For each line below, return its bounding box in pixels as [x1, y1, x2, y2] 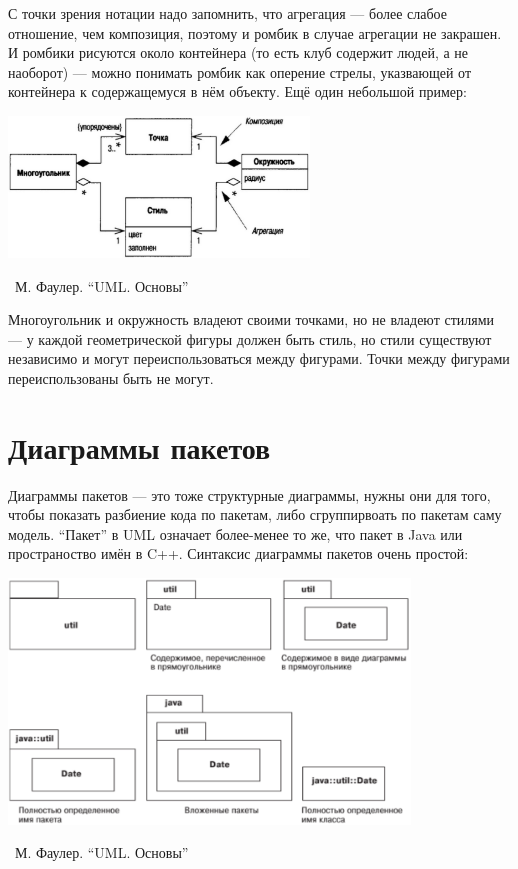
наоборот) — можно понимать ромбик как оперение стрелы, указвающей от [8, 61, 472, 82]
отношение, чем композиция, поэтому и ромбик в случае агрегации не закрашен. [8, 22, 502, 43]
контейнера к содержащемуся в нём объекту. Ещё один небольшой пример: [8, 81, 467, 102]
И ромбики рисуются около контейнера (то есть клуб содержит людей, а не [8, 42, 469, 63]
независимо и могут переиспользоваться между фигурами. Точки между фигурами [8, 348, 510, 369]
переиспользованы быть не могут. [8, 367, 214, 388]
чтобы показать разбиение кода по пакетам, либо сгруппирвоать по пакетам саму [8, 504, 502, 525]
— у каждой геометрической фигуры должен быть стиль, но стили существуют [8, 328, 492, 349]
